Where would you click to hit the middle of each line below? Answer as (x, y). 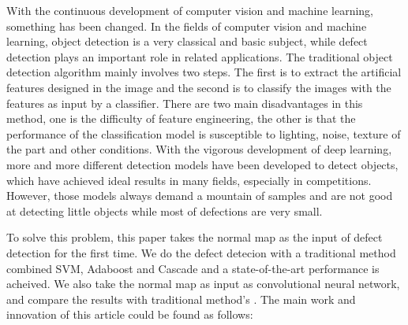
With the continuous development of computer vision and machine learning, (190, 10)
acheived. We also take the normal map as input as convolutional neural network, (203, 284)
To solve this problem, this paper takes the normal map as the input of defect (195, 237)
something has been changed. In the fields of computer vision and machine (187, 26)
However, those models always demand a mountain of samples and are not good (200, 196)
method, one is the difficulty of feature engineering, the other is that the (181, 118)
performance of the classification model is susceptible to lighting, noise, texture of (204, 133)
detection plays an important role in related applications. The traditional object (200, 56)
